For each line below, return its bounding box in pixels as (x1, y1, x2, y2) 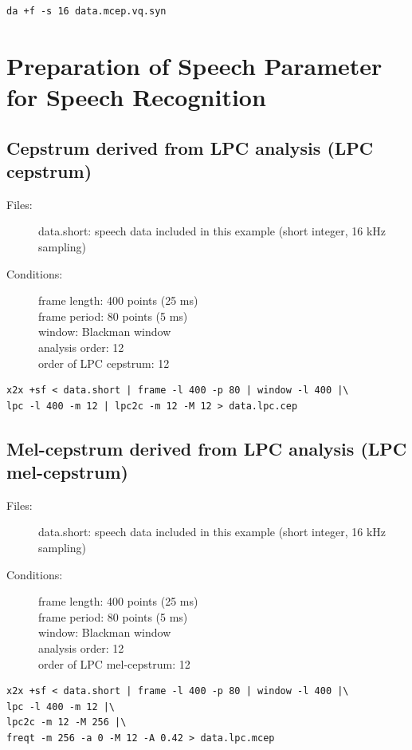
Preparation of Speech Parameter (6, 49, 383, 81)
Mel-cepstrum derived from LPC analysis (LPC (6, 436, 407, 460)
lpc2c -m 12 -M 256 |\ (6, 716, 127, 728)
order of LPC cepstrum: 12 (38, 354, 170, 371)
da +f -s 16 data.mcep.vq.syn (6, 6, 167, 17)
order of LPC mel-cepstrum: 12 (38, 655, 190, 672)
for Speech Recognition (6, 80, 266, 112)
